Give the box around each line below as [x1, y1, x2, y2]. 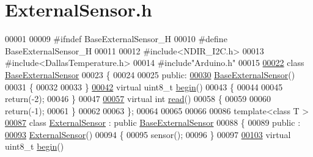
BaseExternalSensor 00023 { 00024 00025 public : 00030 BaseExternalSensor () [5, 68, 295, 81]
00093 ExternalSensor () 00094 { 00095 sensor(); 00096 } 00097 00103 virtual [5, 128, 291, 141]
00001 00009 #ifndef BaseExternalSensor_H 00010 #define [5, 32, 227, 45]
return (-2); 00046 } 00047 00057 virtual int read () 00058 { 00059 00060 [5, 92, 271, 105]
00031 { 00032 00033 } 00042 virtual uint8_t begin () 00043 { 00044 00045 [5, 80, 283, 93]
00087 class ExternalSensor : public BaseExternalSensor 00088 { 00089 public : [5, 116, 301, 129]
